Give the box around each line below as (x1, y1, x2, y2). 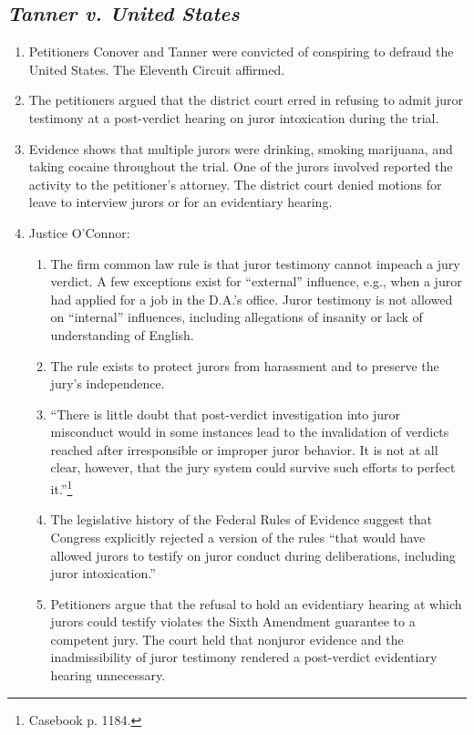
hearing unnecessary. (50, 666, 166, 685)
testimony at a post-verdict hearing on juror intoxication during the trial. (28, 108, 439, 127)
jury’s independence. (50, 374, 165, 393)
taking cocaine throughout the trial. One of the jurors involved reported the (28, 157, 453, 176)
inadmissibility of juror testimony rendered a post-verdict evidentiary (50, 647, 438, 667)
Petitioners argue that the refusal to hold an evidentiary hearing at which (50, 594, 462, 613)
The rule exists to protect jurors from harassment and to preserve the (50, 356, 439, 375)
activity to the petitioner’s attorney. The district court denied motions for (28, 174, 442, 193)
